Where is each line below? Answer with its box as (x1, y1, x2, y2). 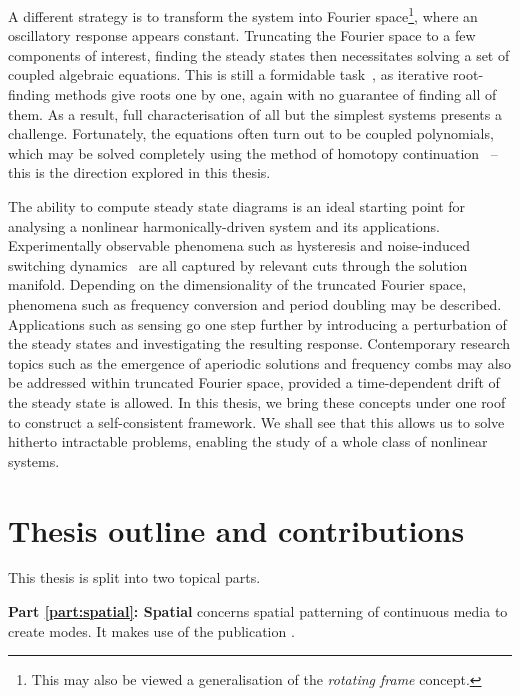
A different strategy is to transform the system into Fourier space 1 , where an (8, 3, 478, 26)
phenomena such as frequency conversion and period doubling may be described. (8, 293, 502, 314)
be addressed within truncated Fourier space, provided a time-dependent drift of (8, 372, 500, 393)
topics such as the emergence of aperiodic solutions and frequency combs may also (8, 352, 512, 373)
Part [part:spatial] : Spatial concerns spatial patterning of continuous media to (8, 601, 508, 622)
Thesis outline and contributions (8, 509, 465, 550)
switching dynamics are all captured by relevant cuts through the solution (8, 254, 468, 275)
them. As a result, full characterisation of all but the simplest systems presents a (8, 103, 502, 124)
